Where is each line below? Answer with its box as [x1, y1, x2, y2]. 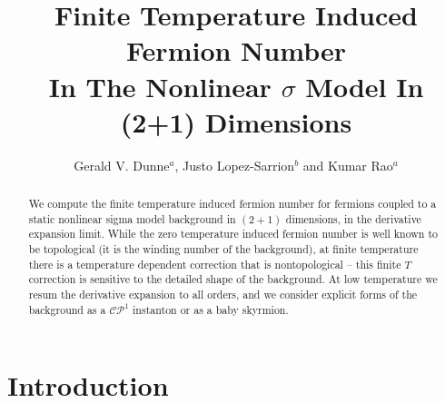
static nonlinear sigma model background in [28, 211, 236, 226]
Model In [305, 67, 424, 104]
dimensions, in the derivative [285, 211, 421, 226]
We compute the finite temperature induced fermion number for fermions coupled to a [28, 196, 437, 211]
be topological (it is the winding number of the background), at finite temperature [28, 241, 419, 257]
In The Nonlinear [48, 67, 272, 104]
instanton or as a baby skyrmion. [133, 301, 289, 317]
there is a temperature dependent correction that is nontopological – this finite [28, 256, 401, 271]
